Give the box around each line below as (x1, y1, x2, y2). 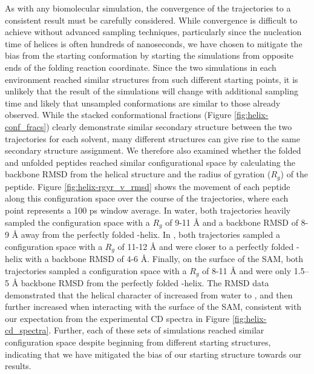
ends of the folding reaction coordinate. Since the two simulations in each (5, 61, 276, 73)
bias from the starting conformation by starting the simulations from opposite (5, 49, 294, 62)
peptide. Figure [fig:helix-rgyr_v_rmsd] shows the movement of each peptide (5, 180, 290, 192)
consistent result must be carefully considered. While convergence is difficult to (5, 13, 298, 26)
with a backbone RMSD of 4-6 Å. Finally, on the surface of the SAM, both (25, 252, 304, 265)
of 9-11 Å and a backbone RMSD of (165, 215, 298, 228)
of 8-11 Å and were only (202, 264, 292, 277)
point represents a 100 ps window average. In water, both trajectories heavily (5, 203, 291, 216)
